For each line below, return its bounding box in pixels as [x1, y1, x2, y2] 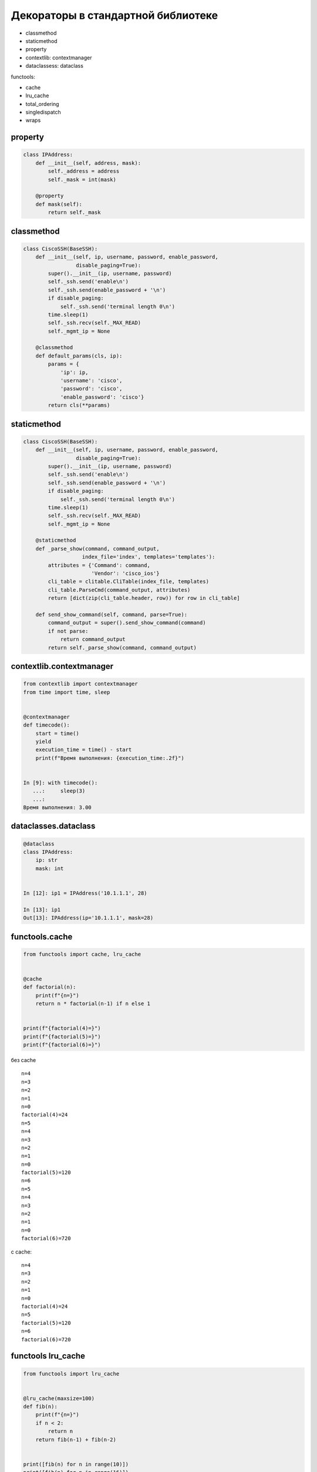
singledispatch [25, 109, 61, 116]
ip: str [35, 857, 58, 864]
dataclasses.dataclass [11, 821, 96, 831]
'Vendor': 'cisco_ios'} [91, 570, 160, 577]
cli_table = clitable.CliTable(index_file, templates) [48, 578, 210, 585]
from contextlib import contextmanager [23, 681, 138, 687]
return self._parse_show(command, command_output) [48, 644, 197, 651]
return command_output [60, 636, 126, 643]
